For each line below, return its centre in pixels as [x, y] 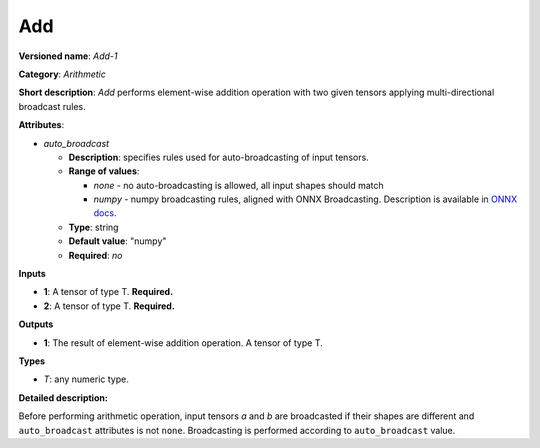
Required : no [95, 255]
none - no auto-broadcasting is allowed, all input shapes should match [238, 185]
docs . [105, 213]
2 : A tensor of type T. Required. [109, 306]
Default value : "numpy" [117, 241]
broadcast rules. [52, 106]
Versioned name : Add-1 [68, 56]
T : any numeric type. [86, 379]
